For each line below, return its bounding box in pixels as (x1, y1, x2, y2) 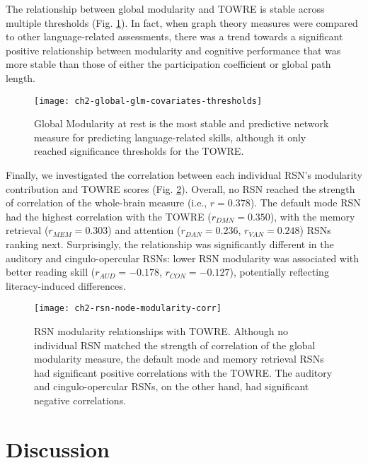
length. (6, 70, 36, 85)
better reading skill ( (6, 264, 96, 279)
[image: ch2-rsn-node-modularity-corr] (34, 303, 222, 314)
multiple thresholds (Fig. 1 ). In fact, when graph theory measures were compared (6, 15, 358, 30)
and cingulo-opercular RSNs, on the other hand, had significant (34, 379, 309, 394)
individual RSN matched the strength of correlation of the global (34, 337, 316, 352)
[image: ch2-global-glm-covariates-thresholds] (34, 95, 263, 106)
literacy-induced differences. (6, 278, 126, 293)
